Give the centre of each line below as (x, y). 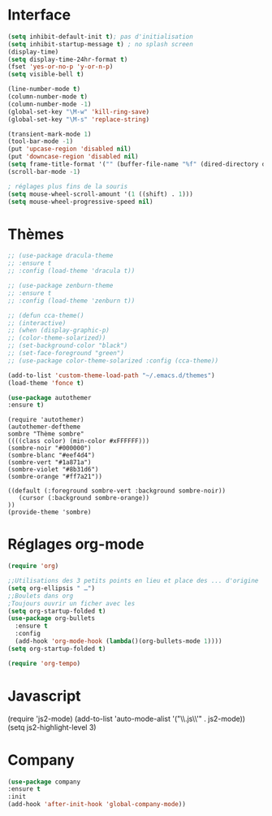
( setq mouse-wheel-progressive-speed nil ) (80, 202)
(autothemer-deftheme (44, 427)
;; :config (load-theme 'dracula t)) (71, 271)
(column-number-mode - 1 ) (50, 104)
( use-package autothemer (50, 397)
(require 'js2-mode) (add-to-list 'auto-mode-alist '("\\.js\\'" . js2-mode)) (126, 718)
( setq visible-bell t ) (46, 75)
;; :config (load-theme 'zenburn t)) (71, 301)
